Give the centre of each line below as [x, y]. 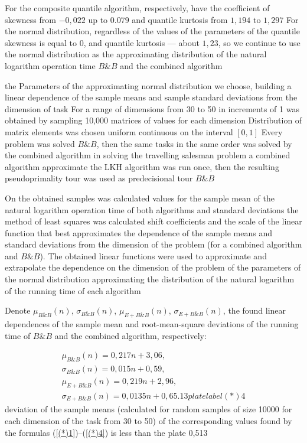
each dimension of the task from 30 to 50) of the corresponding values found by [148, 421]
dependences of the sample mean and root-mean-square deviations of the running [152, 324]
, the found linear [254, 310]
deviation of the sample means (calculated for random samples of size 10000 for [148, 409]
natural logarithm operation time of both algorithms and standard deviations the [152, 209]
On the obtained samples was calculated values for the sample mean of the [140, 198]
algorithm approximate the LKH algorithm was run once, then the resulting [142, 166]
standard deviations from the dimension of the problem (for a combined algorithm [153, 244]
